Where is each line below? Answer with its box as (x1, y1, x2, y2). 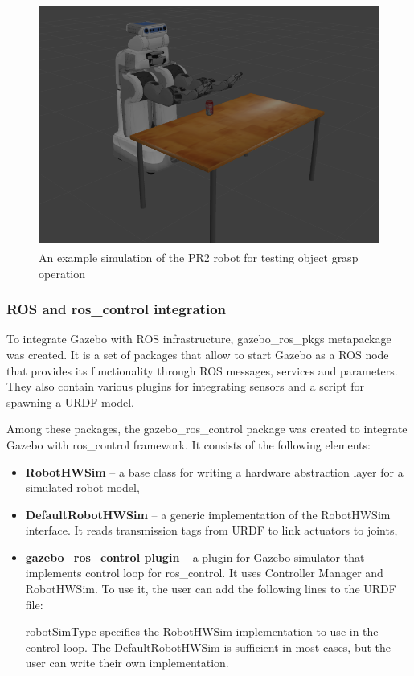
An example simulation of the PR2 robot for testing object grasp (39, 248, 359, 265)
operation (39, 264, 86, 281)
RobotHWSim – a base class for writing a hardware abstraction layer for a (25, 463, 404, 480)
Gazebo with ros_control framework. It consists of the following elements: (6, 436, 371, 453)
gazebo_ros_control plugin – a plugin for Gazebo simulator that (25, 548, 365, 565)
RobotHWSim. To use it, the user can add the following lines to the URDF (25, 580, 396, 597)
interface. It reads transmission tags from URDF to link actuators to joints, (25, 522, 398, 539)
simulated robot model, (25, 479, 140, 496)
